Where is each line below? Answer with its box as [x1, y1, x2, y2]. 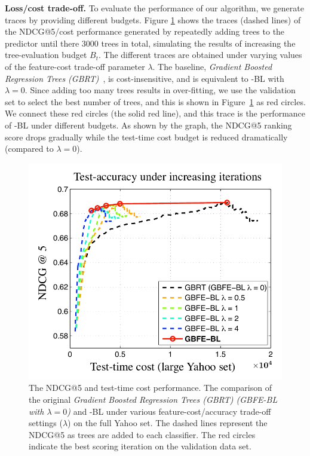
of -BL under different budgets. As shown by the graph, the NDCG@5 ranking [5, 118, 292, 131]
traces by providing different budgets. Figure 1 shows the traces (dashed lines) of [5, 13, 301, 26]
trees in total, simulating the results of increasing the [101, 36, 296, 49]
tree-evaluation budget [5, 48, 87, 61]
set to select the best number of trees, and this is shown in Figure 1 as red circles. [5, 95, 306, 108]
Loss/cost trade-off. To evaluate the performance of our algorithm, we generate [5, 2, 304, 14]
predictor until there [5, 36, 79, 49]
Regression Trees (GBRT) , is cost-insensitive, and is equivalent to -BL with [5, 72, 284, 84]
